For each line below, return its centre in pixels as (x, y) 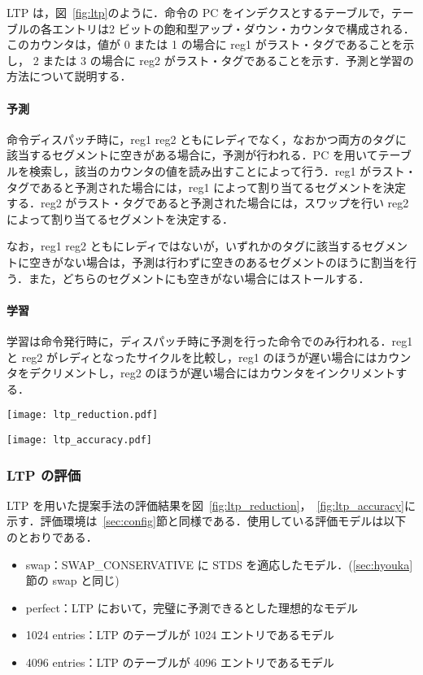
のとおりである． (52, 537)
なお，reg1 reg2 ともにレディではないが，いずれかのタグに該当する (184, 246)
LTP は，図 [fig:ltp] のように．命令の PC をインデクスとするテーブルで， (199, 12)
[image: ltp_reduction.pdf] (83, 415)
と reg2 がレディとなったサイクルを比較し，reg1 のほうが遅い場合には (192, 357)
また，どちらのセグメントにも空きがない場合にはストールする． (199, 278)
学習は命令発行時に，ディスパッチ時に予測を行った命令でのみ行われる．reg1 (210, 340)
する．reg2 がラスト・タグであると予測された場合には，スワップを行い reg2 (208, 203)
